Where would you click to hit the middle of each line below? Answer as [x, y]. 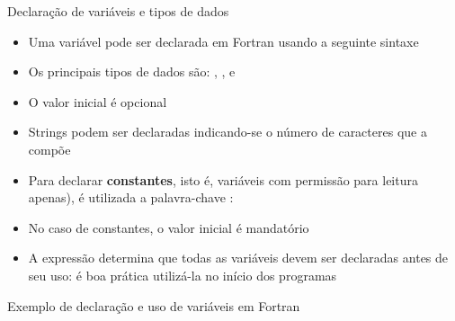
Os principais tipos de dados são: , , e [132, 71]
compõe [49, 149]
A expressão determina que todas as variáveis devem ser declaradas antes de [238, 258]
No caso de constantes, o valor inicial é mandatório [169, 227]
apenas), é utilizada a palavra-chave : [131, 197]
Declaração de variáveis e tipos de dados [118, 11]
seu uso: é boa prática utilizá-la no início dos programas [183, 275]
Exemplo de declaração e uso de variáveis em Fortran [154, 305]
